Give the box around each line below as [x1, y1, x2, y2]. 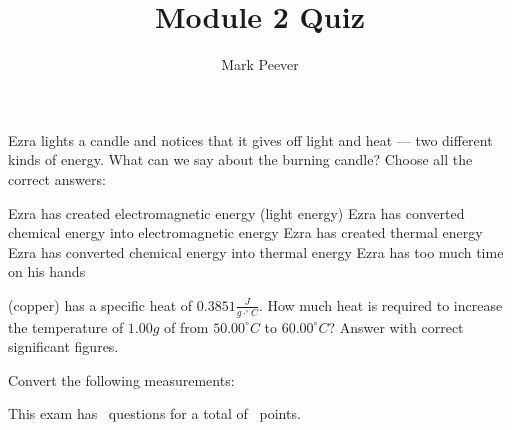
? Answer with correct [328, 316, 464, 337]
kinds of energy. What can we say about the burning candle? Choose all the [8, 149, 473, 170]
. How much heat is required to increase [258, 294, 503, 315]
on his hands [8, 261, 86, 282]
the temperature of [8, 316, 124, 337]
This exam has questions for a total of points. [8, 403, 301, 424]
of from [164, 316, 209, 337]
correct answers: [8, 168, 106, 189]
